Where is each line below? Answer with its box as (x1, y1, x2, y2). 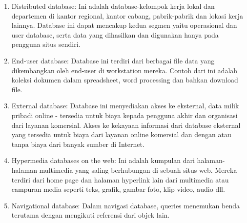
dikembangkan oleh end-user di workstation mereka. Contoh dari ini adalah (11, 65, 238, 75)
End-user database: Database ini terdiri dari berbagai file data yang (11, 55, 215, 65)
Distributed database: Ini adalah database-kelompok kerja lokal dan (11, 1, 215, 11)
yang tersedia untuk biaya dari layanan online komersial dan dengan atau (11, 129, 231, 140)
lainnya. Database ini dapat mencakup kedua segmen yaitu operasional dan (11, 20, 237, 30)
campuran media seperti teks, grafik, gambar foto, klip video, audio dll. (11, 184, 225, 194)
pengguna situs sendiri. (11, 39, 81, 49)
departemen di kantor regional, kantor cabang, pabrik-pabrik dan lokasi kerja (11, 10, 243, 20)
